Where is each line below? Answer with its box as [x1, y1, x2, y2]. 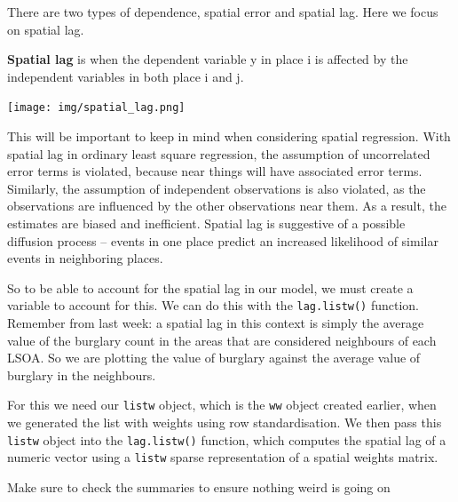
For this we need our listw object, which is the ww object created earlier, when [7, 395, 437, 414]
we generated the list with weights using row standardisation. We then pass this [7, 413, 442, 432]
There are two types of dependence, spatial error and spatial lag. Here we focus [7, 3, 438, 20]
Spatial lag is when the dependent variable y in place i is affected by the [7, 50, 408, 68]
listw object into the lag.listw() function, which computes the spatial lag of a [7, 430, 446, 449]
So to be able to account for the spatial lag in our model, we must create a [7, 278, 414, 297]
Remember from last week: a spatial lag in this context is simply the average [7, 314, 424, 332]
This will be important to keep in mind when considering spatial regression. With [7, 127, 451, 146]
